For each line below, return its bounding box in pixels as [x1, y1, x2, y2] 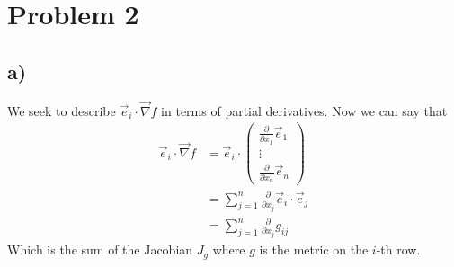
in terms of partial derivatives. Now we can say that [161, 101, 448, 120]
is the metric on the [259, 240, 369, 259]
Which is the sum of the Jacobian [7, 240, 193, 259]
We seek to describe [7, 101, 116, 120]
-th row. [376, 240, 421, 259]
